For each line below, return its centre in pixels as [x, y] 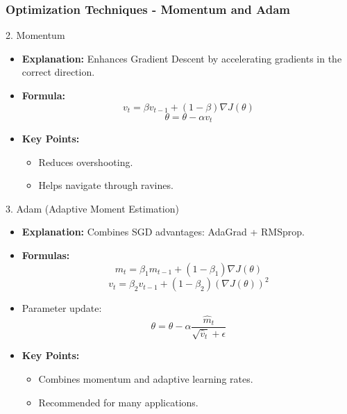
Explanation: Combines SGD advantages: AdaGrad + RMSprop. [163, 232]
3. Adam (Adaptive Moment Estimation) [92, 208]
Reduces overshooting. [86, 162]
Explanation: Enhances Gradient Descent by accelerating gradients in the [182, 58]
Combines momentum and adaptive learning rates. [146, 378]
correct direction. [58, 72]
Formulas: [46, 255]
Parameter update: [62, 308]
